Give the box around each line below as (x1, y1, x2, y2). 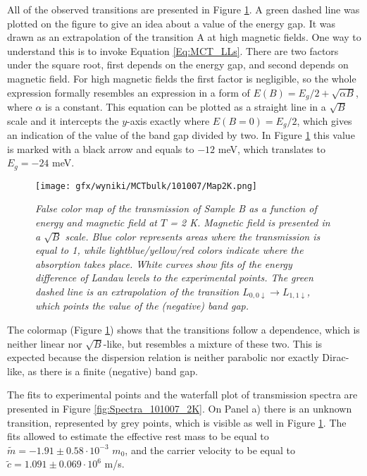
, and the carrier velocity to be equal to (125, 442, 295, 457)
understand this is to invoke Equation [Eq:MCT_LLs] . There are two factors (7, 43, 339, 58)
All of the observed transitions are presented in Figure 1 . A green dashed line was (7, 2, 360, 16)
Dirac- (322, 350, 349, 365)
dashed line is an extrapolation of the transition (35, 283, 240, 298)
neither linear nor (7, 336, 82, 350)
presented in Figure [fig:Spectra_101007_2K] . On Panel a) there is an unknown (7, 401, 352, 415)
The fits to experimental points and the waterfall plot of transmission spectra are (7, 387, 358, 402)
